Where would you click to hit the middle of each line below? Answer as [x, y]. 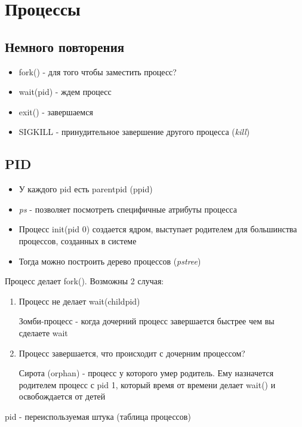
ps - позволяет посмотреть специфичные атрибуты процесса [128, 209]
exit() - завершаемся [56, 111]
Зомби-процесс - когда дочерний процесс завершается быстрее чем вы [147, 321]
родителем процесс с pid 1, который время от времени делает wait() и [147, 384]
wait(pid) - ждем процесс [65, 92]
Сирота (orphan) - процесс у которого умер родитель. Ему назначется [146, 373]
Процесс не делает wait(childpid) [79, 301]
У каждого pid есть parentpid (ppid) [86, 189]
